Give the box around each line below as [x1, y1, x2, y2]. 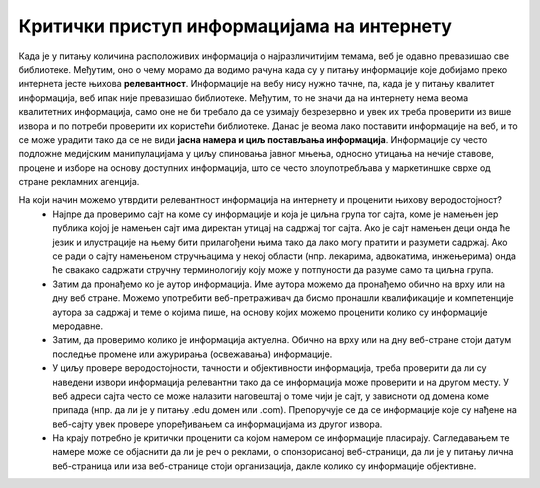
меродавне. [52, 320, 104, 332]
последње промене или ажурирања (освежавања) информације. [52, 348, 333, 360]
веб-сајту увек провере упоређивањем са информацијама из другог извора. [52, 418, 383, 430]
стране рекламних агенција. [18, 176, 140, 188]
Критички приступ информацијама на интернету [18, 15, 452, 37]
